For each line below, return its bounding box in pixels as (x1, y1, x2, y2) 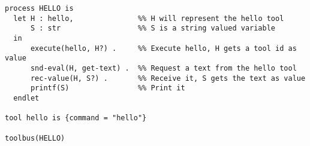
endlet (13, 93, 40, 102)
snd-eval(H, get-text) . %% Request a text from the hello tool (30, 63, 297, 72)
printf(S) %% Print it (30, 84, 185, 93)
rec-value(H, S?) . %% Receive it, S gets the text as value (30, 74, 306, 83)
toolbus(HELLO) (5, 133, 65, 142)
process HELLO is (5, 4, 74, 13)
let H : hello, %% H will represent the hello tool (13, 14, 284, 23)
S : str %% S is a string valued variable (30, 24, 276, 33)
